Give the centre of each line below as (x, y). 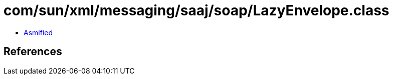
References (33, 52)
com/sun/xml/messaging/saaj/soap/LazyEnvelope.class (197, 10)
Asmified (38, 32)
